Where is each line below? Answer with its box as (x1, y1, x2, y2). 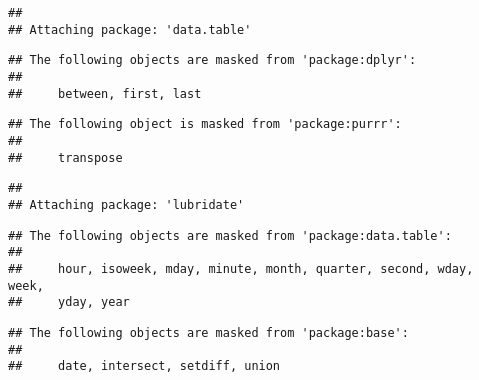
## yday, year (8, 295, 130, 310)
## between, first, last (8, 86, 202, 101)
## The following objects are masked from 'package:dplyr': (8, 53, 417, 68)
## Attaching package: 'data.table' (8, 22, 252, 37)
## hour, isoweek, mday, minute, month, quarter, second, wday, (8, 261, 474, 276)
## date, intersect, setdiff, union (8, 359, 281, 374)
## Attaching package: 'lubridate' (8, 197, 245, 212)
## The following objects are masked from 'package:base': (8, 325, 409, 340)
